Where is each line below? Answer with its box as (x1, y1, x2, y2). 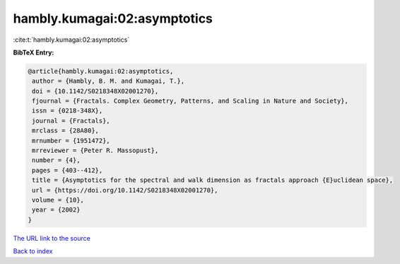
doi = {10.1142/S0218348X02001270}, (32, 87, 159, 95)
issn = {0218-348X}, (32, 107, 103, 115)
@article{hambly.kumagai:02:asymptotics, (28, 67, 174, 75)
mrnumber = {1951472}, (32, 137, 111, 144)
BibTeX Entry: (13, 48, 54, 57)
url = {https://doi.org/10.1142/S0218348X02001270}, (32, 186, 218, 194)
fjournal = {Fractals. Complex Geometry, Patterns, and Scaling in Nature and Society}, (32, 97, 349, 105)
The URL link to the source (13, 234, 91, 242)
